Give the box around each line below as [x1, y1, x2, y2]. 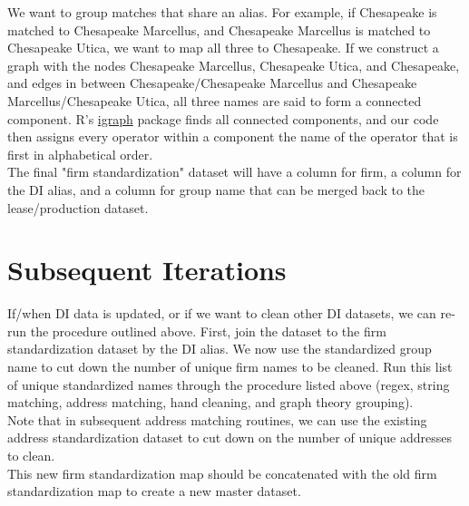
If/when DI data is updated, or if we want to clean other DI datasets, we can [7, 304, 436, 323]
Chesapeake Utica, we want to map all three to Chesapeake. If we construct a [7, 38, 439, 57]
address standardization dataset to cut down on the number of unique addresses [7, 428, 452, 447]
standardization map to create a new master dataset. [7, 482, 301, 501]
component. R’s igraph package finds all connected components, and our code [7, 109, 439, 128]
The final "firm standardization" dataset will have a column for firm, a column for [7, 162, 462, 181]
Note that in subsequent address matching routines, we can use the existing [7, 410, 427, 429]
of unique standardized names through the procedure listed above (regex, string [7, 375, 450, 394]
